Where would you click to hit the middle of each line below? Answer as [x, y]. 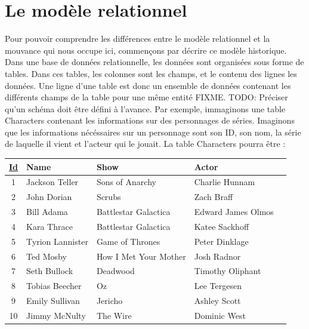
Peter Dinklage [221, 241]
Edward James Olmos [234, 212]
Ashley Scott [217, 301]
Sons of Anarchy [126, 182]
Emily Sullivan [53, 301]
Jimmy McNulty [56, 315]
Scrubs [109, 197]
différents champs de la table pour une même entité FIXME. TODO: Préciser [146, 97]
